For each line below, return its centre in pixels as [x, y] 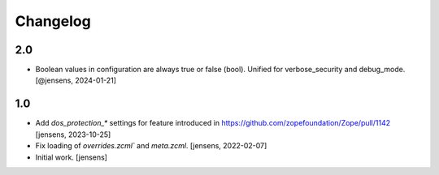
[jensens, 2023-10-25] [73, 134]
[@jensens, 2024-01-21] [76, 80]
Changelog [53, 21]
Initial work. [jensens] [71, 157]
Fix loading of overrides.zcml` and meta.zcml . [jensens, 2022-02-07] [151, 146]
